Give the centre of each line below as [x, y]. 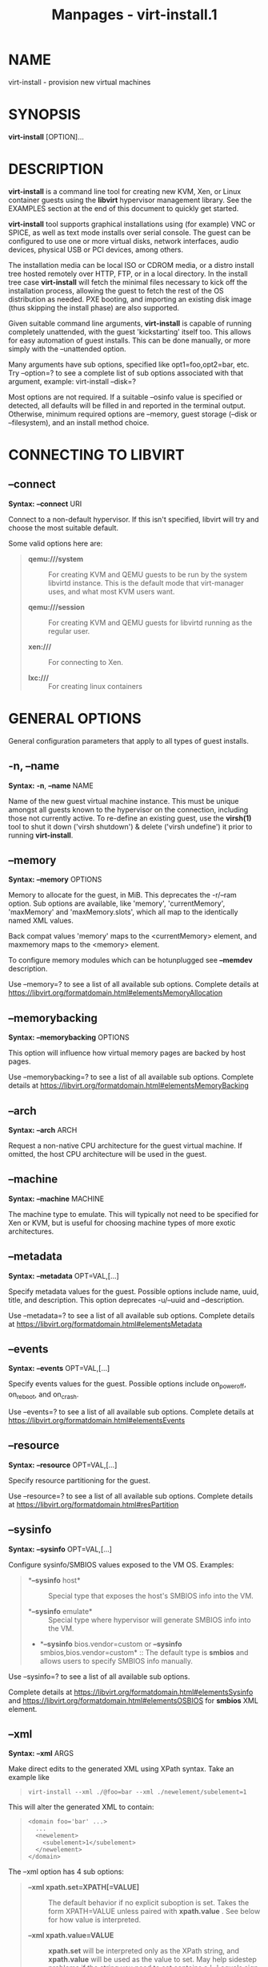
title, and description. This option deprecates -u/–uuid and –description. [126, 1300]
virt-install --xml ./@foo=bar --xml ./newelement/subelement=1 [137, 1792]
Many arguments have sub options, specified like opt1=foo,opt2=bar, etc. [129, 364]
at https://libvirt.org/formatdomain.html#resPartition [94, 1504]
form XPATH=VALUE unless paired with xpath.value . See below [154, 1912]
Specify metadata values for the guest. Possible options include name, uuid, [134, 1291]
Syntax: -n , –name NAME [51, 785]
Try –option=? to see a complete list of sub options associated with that [126, 373]
